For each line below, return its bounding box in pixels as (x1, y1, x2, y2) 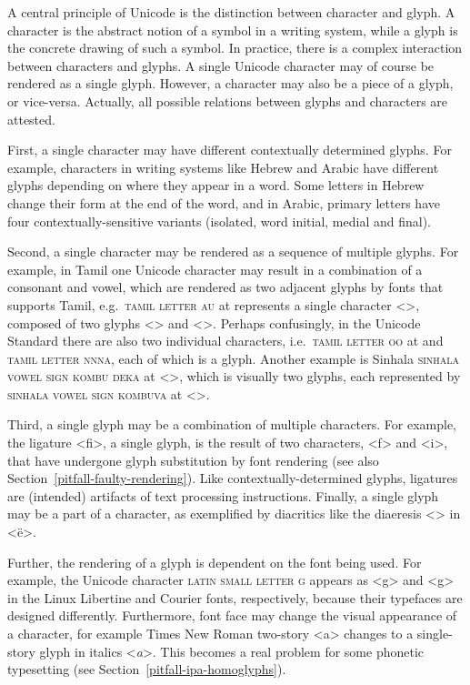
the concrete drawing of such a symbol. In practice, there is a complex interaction (7, 38, 463, 57)
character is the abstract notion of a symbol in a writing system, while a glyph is (7, 20, 458, 39)
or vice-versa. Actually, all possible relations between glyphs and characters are (7, 91, 448, 110)
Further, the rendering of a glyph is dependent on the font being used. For (7, 552, 422, 571)
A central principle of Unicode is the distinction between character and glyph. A (7, 3, 455, 21)
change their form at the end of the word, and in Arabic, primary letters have (7, 193, 440, 212)
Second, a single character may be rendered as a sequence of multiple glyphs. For (7, 242, 459, 261)
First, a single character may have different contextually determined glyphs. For (7, 140, 452, 159)
